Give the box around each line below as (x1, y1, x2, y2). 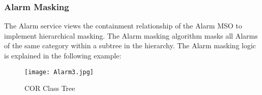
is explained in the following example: (4, 50, 122, 60)
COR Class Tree (24, 83, 75, 93)
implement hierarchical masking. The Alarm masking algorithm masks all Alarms (4, 30, 258, 41)
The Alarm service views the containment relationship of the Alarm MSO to (4, 20, 242, 31)
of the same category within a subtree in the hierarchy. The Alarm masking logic (4, 40, 256, 51)
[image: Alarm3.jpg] (24, 68, 94, 76)
